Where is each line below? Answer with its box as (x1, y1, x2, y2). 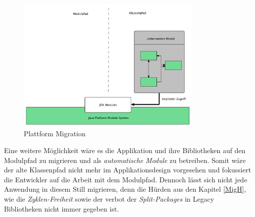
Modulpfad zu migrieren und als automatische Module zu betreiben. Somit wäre (4, 155, 246, 165)
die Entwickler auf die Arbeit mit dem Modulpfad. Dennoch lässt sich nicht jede (4, 174, 248, 184)
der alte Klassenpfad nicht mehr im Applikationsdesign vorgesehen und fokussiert (4, 164, 251, 175)
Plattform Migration (24, 128, 86, 139)
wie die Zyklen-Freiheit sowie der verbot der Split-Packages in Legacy (4, 193, 214, 204)
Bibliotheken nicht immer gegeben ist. (4, 203, 119, 214)
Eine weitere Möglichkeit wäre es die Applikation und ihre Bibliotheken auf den (4, 145, 246, 155)
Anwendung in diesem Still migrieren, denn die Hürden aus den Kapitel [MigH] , (4, 184, 246, 194)
